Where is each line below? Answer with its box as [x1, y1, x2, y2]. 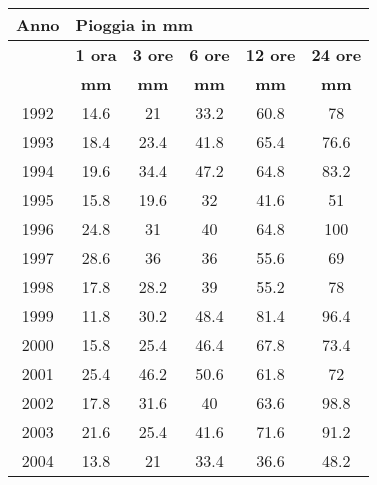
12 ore [245, 43, 296, 66]
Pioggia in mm [75, 13, 194, 36]
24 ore [311, 43, 362, 66]
